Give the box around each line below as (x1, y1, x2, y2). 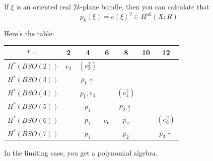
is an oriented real (16, 1, 71, 11)
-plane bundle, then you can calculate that (80, 1, 210, 11)
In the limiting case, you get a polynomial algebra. (4, 147, 158, 158)
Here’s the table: (4, 28, 54, 38)
